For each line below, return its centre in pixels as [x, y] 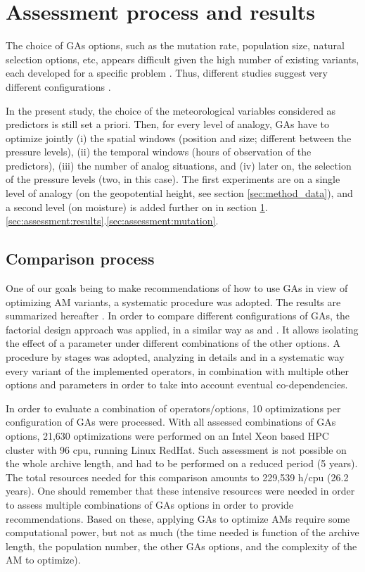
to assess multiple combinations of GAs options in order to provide [150, 504]
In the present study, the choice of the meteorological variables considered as [171, 110]
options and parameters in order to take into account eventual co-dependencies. [177, 384]
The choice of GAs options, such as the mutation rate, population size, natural [175, 45]
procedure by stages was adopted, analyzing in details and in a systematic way [175, 357]
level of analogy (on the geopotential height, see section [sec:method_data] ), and [179, 193]
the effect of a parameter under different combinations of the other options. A [173, 343]
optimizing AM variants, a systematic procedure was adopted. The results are [173, 301]
